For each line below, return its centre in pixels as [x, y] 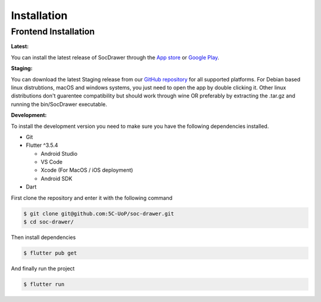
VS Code [51, 162]
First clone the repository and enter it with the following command [92, 198]
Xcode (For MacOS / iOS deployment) [87, 170]
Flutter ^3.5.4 [42, 145]
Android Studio [59, 153]
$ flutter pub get [50, 253]
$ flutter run [44, 284]
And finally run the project [43, 268]
